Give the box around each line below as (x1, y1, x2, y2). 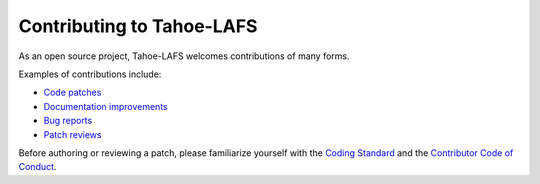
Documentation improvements (43, 100, 169, 112)
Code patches (43, 86, 102, 99)
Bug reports (43, 115, 93, 127)
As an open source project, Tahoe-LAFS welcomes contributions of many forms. (18, 50, 350, 62)
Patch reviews (43, 128, 102, 140)
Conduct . (18, 161, 57, 173)
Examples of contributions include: (18, 68, 162, 80)
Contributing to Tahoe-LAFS (18, 15, 258, 37)
